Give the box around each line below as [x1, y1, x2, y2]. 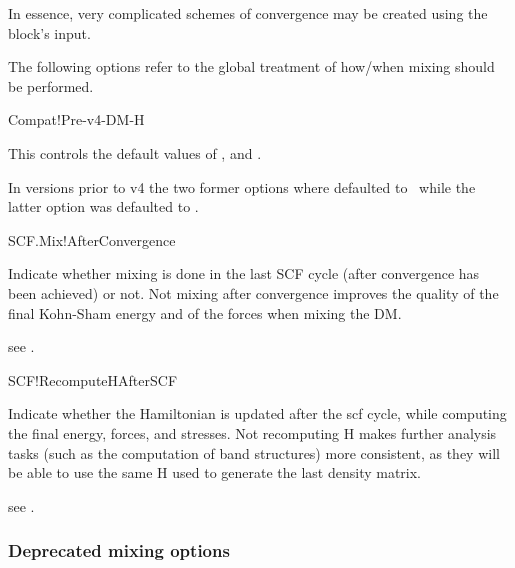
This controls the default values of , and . [8, 142, 262, 163]
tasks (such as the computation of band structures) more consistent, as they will [8, 442, 500, 463]
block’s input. [8, 22, 91, 43]
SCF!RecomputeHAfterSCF [8, 369, 178, 390]
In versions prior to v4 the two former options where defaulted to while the [8, 176, 476, 197]
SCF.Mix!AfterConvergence [8, 229, 176, 250]
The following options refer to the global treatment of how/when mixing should [8, 56, 495, 77]
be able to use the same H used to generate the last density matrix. [8, 462, 422, 483]
